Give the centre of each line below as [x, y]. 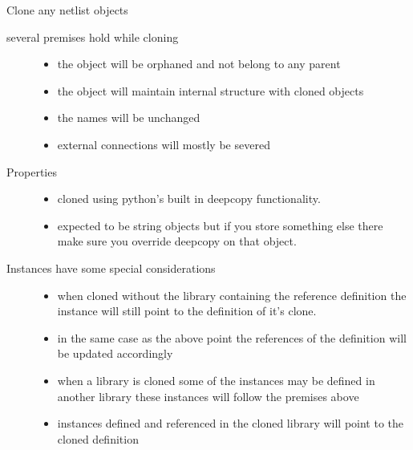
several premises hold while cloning [93, 36]
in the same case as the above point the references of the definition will [232, 337]
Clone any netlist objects [67, 10]
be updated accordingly [115, 353]
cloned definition [98, 438]
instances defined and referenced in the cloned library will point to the [231, 423]
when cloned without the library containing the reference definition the [232, 295]
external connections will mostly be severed [164, 144]
